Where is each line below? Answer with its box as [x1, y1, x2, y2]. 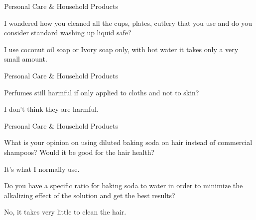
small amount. [4, 54, 47, 64]
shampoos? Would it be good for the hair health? [4, 147, 155, 157]
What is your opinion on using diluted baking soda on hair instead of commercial [4, 137, 253, 147]
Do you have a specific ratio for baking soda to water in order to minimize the [4, 180, 243, 191]
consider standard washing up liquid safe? [4, 27, 131, 38]
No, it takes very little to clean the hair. [4, 207, 127, 217]
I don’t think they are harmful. [4, 104, 99, 114]
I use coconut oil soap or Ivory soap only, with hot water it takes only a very [4, 44, 239, 54]
